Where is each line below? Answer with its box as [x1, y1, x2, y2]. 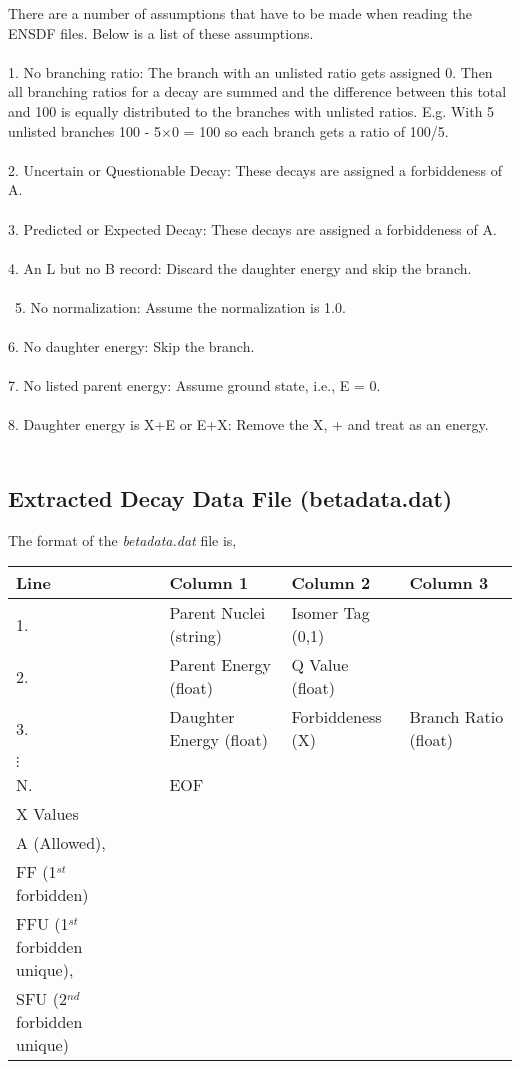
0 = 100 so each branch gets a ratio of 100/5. [171, 120, 449, 141]
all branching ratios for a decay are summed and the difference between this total [8, 81, 507, 102]
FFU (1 [16, 912, 69, 936]
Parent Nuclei [169, 601, 266, 625]
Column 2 [291, 571, 371, 595]
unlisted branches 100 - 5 [8, 120, 162, 141]
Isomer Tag [291, 601, 370, 625]
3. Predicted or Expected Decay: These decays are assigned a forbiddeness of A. [8, 218, 497, 239]
